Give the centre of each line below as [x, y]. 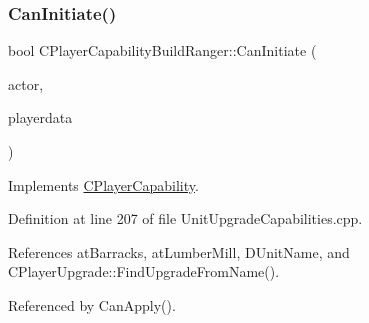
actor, [26, 83]
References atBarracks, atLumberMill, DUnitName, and [179, 251]
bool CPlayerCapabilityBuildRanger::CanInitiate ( [162, 50]
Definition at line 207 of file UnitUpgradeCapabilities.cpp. [185, 218]
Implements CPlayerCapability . [103, 184]
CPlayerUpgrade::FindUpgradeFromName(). [144, 271]
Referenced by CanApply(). [92, 304]
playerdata [40, 117]
